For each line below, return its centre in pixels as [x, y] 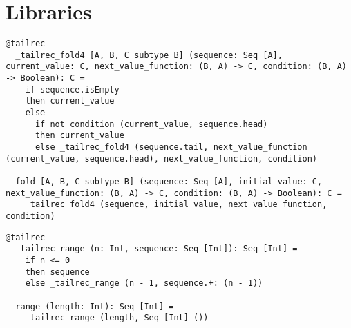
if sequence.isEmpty [72, 89]
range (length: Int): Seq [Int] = [95, 306]
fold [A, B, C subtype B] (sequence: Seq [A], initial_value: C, [169, 182]
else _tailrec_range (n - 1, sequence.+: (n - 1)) [144, 283]
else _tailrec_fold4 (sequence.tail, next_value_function [171, 147]
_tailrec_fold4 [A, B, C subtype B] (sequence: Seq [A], [149, 55]
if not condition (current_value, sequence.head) [151, 124]
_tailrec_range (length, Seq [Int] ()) [117, 318]
